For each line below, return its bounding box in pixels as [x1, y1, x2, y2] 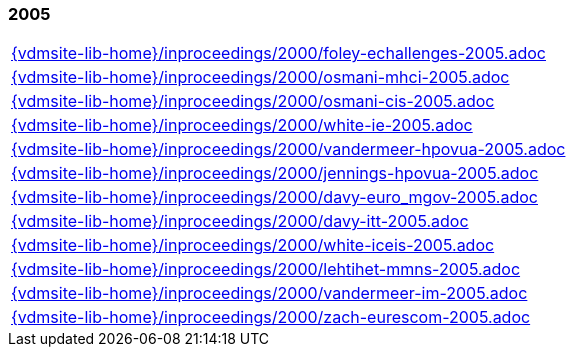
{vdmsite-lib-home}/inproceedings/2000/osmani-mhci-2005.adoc [11, 67, 510, 88]
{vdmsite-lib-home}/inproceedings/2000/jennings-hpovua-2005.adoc [11, 163, 539, 184]
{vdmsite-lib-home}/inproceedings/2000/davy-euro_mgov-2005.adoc [11, 187, 538, 208]
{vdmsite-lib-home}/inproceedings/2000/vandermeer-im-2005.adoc [11, 283, 528, 304]
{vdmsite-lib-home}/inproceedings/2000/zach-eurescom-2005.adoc [11, 307, 531, 328]
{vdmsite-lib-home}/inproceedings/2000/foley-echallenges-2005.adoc [11, 43, 546, 64]
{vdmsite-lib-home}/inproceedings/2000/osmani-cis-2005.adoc [11, 91, 495, 112]
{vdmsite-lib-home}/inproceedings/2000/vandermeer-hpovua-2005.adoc [11, 139, 566, 160]
